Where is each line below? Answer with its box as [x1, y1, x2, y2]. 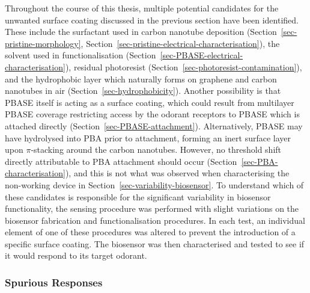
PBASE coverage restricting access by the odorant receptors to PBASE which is [5, 108, 300, 120]
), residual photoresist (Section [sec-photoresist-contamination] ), [65, 60, 302, 73]
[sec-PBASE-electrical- [160, 49, 243, 61]
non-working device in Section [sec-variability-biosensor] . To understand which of [5, 178, 304, 191]
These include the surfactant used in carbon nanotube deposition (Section [5, 25, 277, 38]
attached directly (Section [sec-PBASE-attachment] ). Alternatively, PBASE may [5, 119, 303, 132]
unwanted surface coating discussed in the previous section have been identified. [5, 13, 299, 26]
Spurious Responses [5, 274, 103, 289]
